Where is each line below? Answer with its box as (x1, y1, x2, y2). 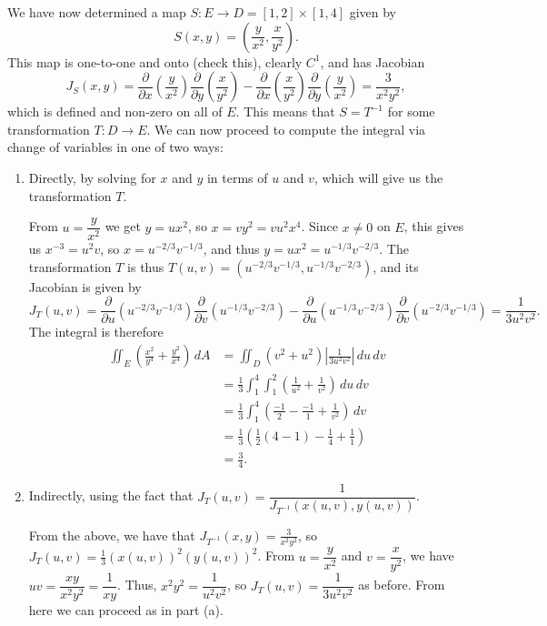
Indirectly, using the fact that (28, 486, 194, 505)
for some (387, 102, 435, 121)
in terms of (206, 167, 268, 187)
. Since (301, 217, 338, 236)
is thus (127, 257, 164, 276)
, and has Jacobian (320, 52, 425, 71)
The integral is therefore (28, 322, 164, 341)
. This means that (235, 102, 335, 121)
